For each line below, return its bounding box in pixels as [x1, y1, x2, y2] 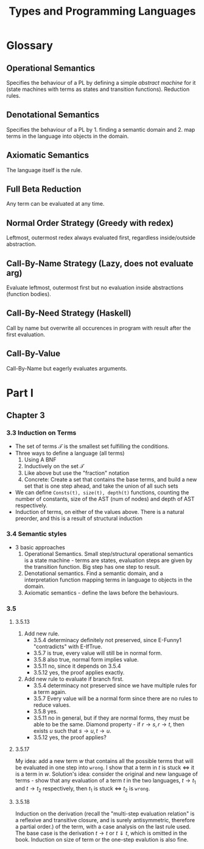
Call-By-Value [6, 349, 61, 359]
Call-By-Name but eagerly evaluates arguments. [6, 364, 128, 372]
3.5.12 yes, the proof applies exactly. [33, 669, 125, 676]
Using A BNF [24, 456, 57, 463]
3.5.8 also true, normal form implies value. [33, 656, 139, 663]
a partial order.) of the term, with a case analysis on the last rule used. [15, 823, 191, 830]
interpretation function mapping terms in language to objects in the [24, 576, 192, 583]
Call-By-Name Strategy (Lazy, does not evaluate [6, 258, 194, 269]
